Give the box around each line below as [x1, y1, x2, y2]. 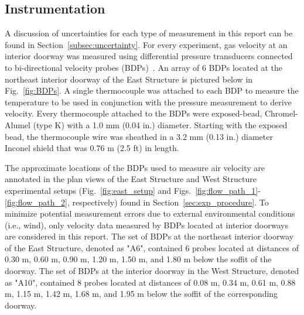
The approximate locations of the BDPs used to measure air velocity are [5, 161, 265, 173]
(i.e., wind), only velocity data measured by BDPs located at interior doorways [5, 218, 288, 231]
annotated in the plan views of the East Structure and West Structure [5, 173, 257, 185]
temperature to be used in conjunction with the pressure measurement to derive [5, 95, 292, 108]
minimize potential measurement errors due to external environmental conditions [5, 207, 295, 220]
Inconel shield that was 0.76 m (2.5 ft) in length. [5, 142, 179, 154]
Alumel [5, 118, 30, 131]
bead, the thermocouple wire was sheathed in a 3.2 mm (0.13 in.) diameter [5, 130, 273, 142]
